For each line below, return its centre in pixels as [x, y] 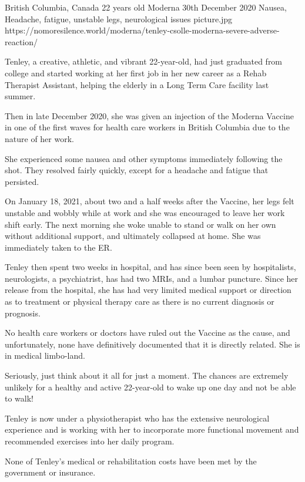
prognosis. [23, 313]
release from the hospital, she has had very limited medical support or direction [148, 290]
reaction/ [21, 41]
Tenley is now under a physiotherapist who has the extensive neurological [137, 418]
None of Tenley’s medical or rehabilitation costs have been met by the [131, 461]
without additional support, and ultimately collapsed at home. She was [133, 236]
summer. [20, 96]
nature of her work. [39, 138]
